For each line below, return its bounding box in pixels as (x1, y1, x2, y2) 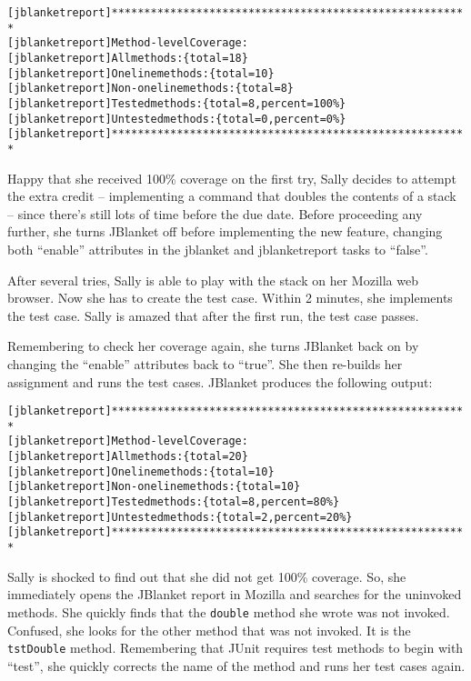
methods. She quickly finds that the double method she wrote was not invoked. (7, 602, 450, 621)
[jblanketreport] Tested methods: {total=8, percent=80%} (7, 496, 340, 509)
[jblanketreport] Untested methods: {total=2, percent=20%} (7, 510, 353, 524)
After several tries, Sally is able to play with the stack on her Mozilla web (7, 270, 418, 289)
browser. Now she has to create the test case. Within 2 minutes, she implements (7, 288, 453, 307)
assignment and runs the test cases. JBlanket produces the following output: (7, 372, 433, 391)
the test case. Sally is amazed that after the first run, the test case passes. (7, 305, 419, 325)
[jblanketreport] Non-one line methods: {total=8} (7, 82, 295, 95)
